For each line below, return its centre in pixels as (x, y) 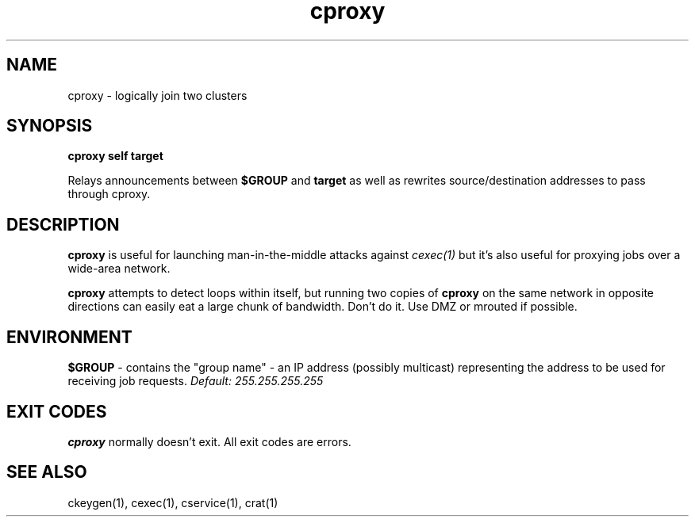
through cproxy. (109, 194)
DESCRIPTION (63, 224)
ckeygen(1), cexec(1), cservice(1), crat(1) (173, 502)
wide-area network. (119, 269)
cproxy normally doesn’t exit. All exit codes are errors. (209, 441)
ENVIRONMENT (69, 337)
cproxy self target (115, 156)
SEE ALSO (47, 472)
